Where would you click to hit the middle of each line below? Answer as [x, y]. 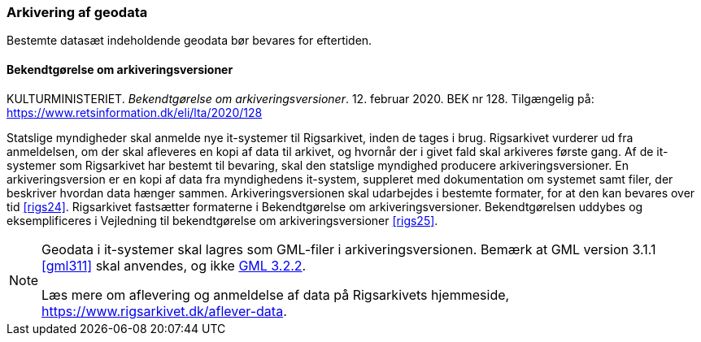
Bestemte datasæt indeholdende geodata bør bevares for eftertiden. [189, 41]
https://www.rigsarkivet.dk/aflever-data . [164, 311]
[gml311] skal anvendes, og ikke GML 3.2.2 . [174, 265]
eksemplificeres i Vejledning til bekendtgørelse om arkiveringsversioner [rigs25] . [222, 220]
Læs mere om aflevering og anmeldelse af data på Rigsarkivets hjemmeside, [276, 294]
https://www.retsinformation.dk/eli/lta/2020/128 [135, 112]
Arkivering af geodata [77, 12]
